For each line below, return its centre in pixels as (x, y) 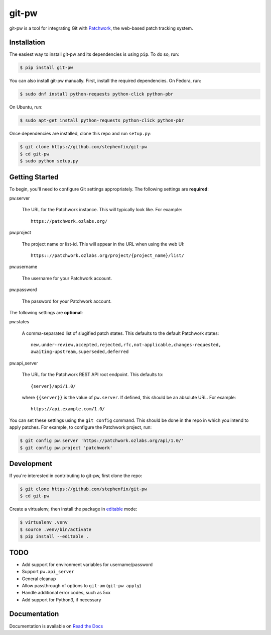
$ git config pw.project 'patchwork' (66, 448)
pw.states (19, 322)
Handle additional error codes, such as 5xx (66, 593)
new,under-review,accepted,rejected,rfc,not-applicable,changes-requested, (126, 345)
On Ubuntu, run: (26, 107)
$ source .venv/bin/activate (56, 529)
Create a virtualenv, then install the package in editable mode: (73, 509)
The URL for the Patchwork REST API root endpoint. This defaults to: (93, 375)
